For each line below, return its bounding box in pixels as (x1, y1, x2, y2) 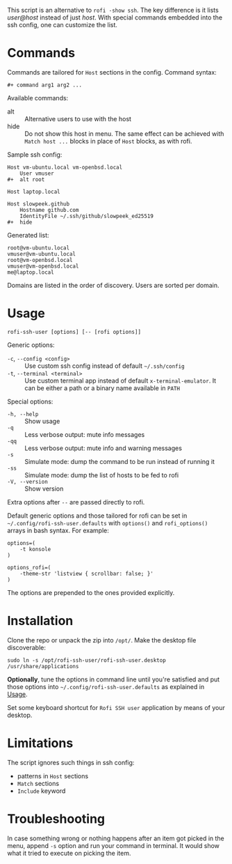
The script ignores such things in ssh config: (7, 758, 135, 766)
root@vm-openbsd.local (7, 256, 73, 263)
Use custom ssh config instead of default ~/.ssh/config (24, 362, 185, 370)
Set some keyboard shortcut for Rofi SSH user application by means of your (7, 703, 226, 711)
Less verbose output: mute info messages (24, 430, 145, 438)
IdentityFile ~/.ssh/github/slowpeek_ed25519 (19, 213, 154, 219)
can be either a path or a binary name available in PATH (24, 383, 181, 392)
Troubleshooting (7, 811, 106, 826)
